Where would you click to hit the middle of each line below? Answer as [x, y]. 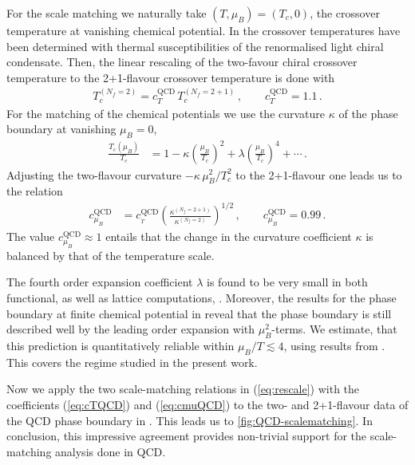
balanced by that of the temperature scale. [111, 255]
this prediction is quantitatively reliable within [121, 346]
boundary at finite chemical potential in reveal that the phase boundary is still [199, 313]
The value [31, 236]
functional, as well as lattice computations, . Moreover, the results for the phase [202, 298]
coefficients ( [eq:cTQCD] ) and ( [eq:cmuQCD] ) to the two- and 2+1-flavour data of [207, 405]
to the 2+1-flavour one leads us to [319, 174]
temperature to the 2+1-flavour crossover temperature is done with [171, 77]
